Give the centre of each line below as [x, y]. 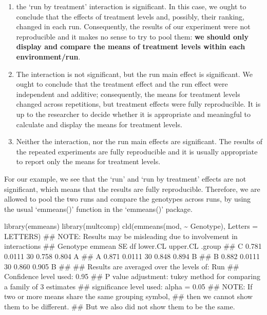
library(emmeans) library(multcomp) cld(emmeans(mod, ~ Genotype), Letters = [131, 226]
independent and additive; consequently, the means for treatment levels [128, 94]
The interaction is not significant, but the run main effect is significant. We [134, 74]
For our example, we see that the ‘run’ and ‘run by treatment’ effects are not [125, 178]
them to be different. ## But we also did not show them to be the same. [120, 307]
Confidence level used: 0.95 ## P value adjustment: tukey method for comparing [132, 276]
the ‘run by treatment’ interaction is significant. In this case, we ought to [131, 6]
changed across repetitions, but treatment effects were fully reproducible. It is [138, 104]
